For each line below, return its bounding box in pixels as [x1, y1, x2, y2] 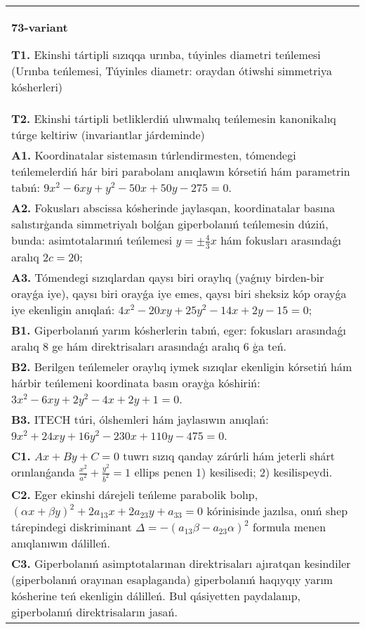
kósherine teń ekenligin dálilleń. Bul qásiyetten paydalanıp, [11, 587, 301, 604]
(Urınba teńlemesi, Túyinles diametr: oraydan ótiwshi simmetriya [11, 63, 332, 79]
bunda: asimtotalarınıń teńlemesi [11, 232, 173, 248]
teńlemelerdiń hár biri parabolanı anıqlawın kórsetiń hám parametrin [11, 163, 350, 179]
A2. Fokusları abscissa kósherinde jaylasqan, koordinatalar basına [11, 200, 336, 216]
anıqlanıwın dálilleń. [11, 534, 110, 551]
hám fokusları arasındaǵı [220, 232, 342, 248]
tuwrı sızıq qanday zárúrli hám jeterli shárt [123, 447, 336, 464]
